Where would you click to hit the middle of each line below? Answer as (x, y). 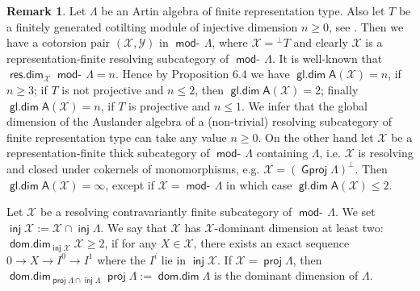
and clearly (321, 42)
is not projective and (113, 89)
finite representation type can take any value (117, 137)
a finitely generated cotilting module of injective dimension (152, 26)
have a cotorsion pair (59, 42)
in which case (259, 184)
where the (122, 259)
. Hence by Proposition (172, 74)
